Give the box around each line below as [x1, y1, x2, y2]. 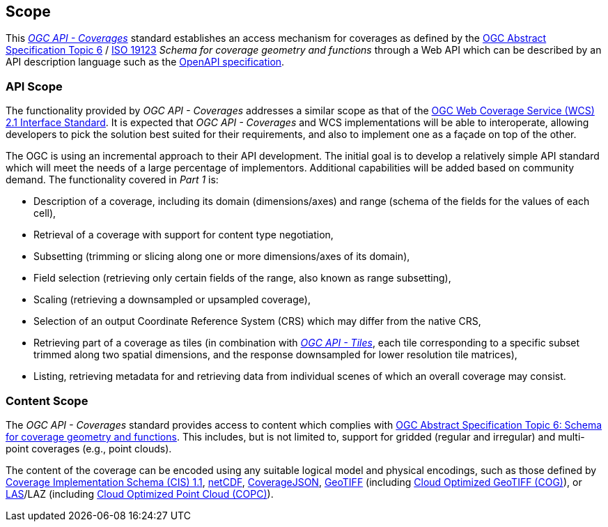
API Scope [6, 79, 63, 93]
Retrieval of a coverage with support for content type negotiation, [33, 229, 334, 241]
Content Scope [6, 393, 88, 408]
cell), [33, 207, 56, 220]
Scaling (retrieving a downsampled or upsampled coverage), [33, 293, 311, 306]
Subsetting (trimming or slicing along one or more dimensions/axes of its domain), [33, 250, 410, 263]
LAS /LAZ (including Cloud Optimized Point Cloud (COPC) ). [6, 487, 274, 500]
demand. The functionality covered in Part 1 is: [6, 174, 219, 186]
